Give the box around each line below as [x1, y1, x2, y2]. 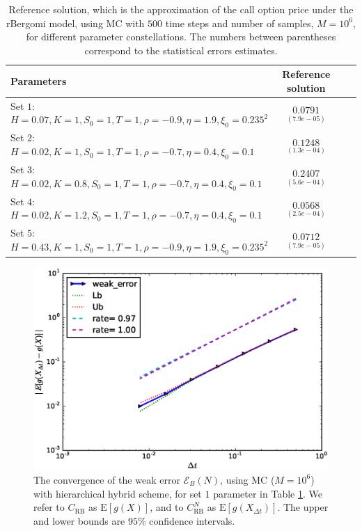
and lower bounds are [33, 513, 125, 528]
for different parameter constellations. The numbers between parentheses [26, 29, 336, 44]
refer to [33, 500, 65, 514]
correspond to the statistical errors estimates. [84, 42, 278, 57]
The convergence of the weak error [33, 472, 180, 486]
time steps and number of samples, [165, 15, 314, 30]
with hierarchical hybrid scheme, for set [33, 486, 202, 500]
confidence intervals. [149, 513, 235, 528]
